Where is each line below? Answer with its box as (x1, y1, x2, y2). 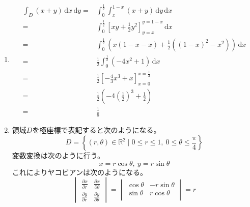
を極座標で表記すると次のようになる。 (32, 124, 161, 135)
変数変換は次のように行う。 (12, 150, 104, 161)
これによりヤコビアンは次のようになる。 (12, 166, 147, 177)
